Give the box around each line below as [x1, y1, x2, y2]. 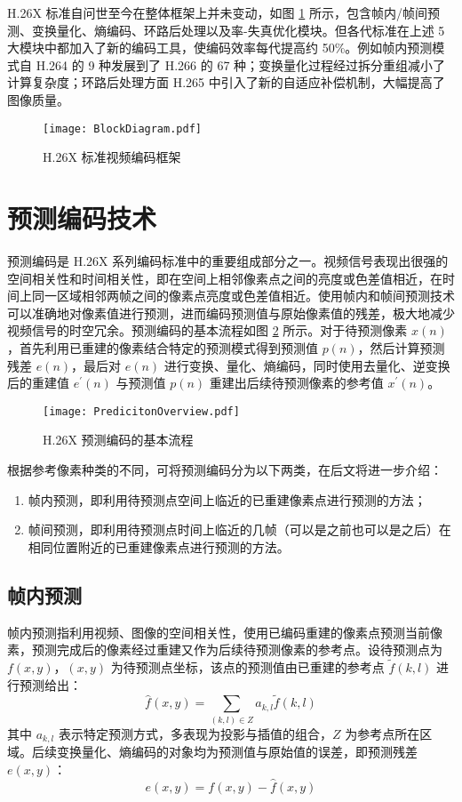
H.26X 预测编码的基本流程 [43, 430, 194, 449]
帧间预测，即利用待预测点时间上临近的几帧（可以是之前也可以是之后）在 [28, 520, 451, 539]
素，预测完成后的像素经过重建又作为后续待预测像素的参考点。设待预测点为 [7, 640, 442, 659]
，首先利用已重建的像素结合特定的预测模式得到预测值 [7, 338, 318, 357]
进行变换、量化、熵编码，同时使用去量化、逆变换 [163, 356, 450, 374]
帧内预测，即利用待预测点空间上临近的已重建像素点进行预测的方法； [28, 490, 426, 509]
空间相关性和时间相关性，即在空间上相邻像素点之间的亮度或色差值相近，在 [7, 269, 442, 287]
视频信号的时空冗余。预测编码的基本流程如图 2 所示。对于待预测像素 [7, 321, 408, 340]
